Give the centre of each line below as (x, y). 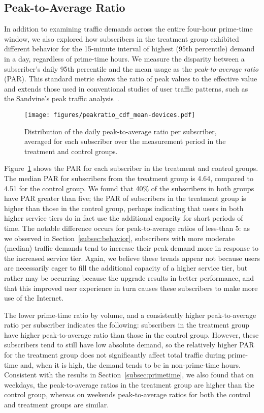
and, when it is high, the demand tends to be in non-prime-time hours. (130, 364)
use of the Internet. (34, 298)
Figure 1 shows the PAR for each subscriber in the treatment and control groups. (131, 168)
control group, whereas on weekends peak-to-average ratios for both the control (127, 394)
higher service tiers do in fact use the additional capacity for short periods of (124, 218)
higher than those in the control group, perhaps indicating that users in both (124, 208)
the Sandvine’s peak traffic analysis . (62, 98)
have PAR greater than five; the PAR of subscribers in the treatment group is (125, 198)
